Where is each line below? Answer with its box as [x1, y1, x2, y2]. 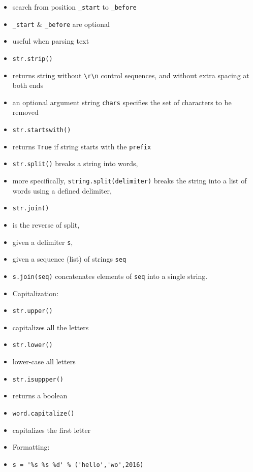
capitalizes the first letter [12, 424, 91, 435]
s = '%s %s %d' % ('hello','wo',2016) [12, 461, 144, 468]
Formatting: [12, 442, 50, 452]
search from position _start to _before [12, 2, 137, 12]
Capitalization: [12, 288, 59, 298]
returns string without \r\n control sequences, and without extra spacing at [12, 70, 249, 80]
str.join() [12, 205, 49, 212]
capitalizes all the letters [12, 322, 89, 332]
